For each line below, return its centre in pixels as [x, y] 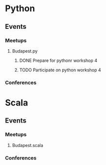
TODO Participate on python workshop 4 [60, 70]
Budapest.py [25, 51]
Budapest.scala [28, 145]
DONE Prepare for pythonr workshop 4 [58, 60]
